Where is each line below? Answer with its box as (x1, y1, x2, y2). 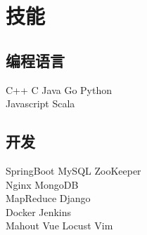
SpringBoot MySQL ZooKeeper (6, 163, 141, 177)
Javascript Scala (6, 96, 75, 111)
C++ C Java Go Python (6, 82, 112, 97)
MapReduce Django (6, 191, 91, 206)
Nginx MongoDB (6, 177, 79, 192)
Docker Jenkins (6, 204, 72, 219)
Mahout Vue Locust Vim (6, 218, 113, 233)
